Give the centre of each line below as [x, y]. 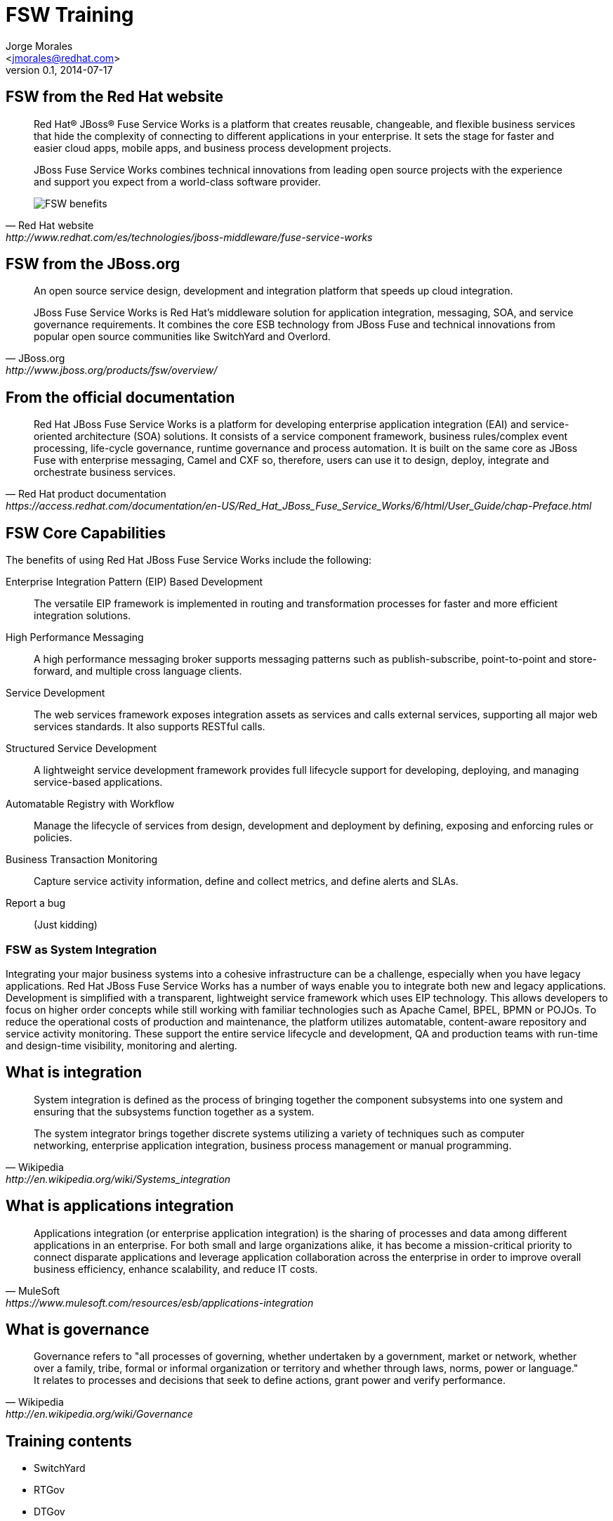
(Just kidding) [66, 925]
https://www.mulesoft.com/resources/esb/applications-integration [160, 1302]
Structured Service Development [81, 749]
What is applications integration [120, 1206]
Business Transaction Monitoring [82, 860]
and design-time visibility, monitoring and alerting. [121, 1045]
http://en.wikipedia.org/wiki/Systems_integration [118, 1179]
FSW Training [70, 15]
